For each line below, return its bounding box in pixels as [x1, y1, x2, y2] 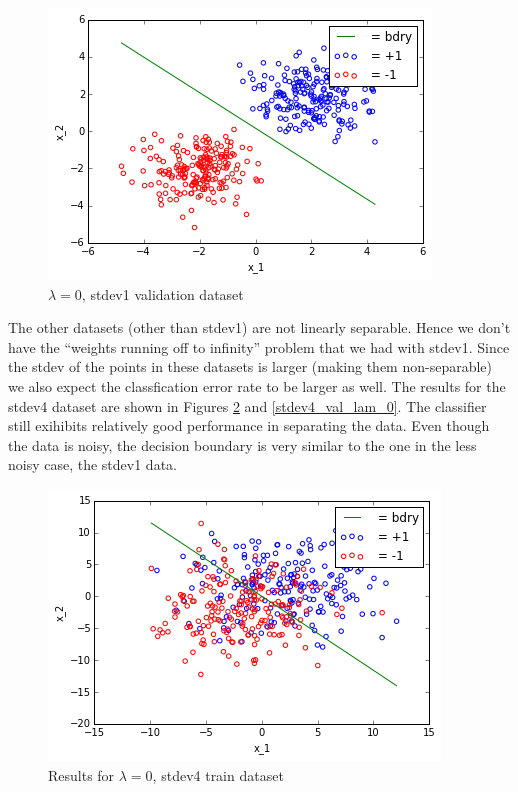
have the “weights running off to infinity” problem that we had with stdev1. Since [8, 336, 510, 357]
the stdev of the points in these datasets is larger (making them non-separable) [8, 356, 493, 377]
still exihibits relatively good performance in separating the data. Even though [8, 415, 490, 436]
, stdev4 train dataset [152, 764, 284, 785]
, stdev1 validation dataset [81, 283, 244, 304]
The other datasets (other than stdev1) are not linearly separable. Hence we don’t [8, 317, 511, 338]
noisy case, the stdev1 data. [8, 454, 177, 475]
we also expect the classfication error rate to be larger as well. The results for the [8, 375, 506, 396]
